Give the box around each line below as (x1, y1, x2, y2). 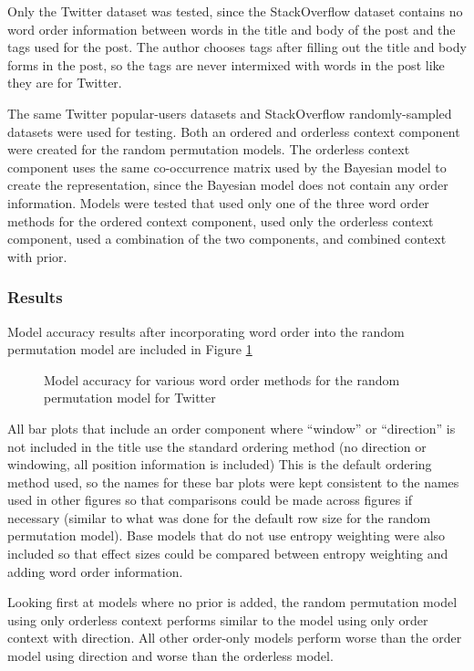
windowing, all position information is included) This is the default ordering (7, 455, 432, 474)
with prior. (7, 246, 67, 266)
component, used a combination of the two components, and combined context (7, 229, 447, 248)
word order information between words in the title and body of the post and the (7, 19, 456, 38)
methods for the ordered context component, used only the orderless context (7, 211, 434, 230)
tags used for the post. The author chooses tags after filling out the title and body (7, 37, 467, 57)
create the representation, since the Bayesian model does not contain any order (7, 175, 448, 194)
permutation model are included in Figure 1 (7, 340, 252, 359)
